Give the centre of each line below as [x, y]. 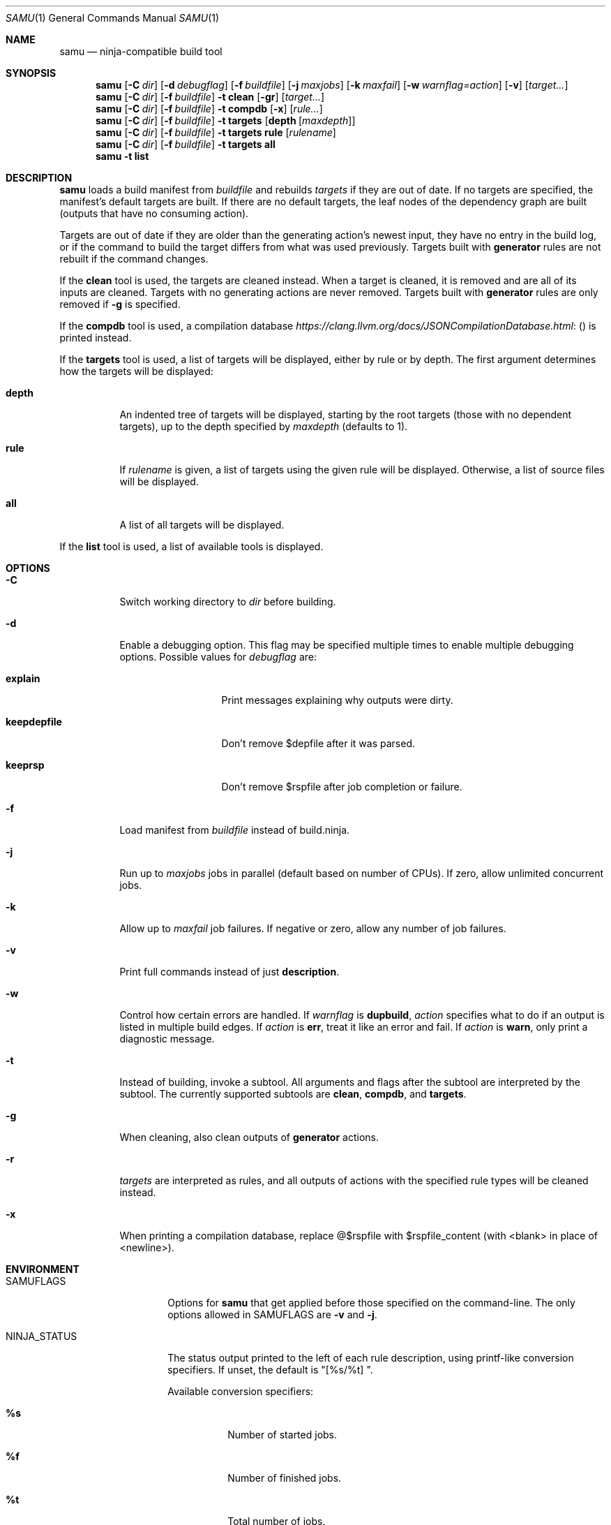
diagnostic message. [167, 1039]
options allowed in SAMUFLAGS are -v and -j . [272, 1314]
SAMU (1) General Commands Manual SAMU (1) [113, 18]
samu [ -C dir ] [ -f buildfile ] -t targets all [186, 144]
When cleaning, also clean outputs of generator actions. [249, 1137]
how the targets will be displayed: [136, 371]
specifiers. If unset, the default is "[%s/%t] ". [270, 1370]
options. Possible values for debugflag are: [218, 657]
